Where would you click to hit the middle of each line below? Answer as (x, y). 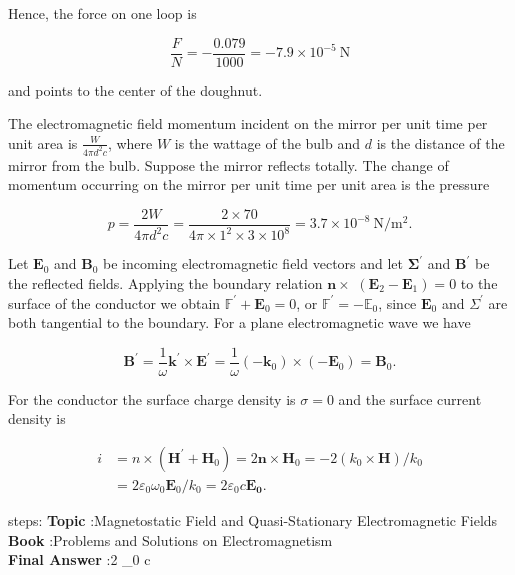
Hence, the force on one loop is (102, 13)
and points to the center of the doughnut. (135, 89)
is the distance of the (440, 142)
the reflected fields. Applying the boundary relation (165, 282)
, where (130, 142)
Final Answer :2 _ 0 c (79, 559)
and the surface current (410, 398)
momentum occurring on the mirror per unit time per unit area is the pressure (249, 184)
